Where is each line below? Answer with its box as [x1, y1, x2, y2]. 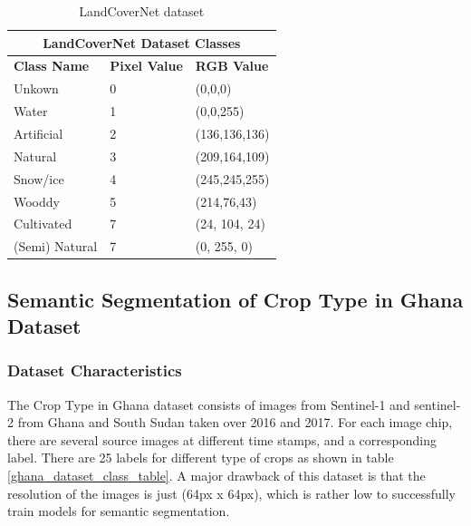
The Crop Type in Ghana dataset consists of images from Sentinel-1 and [7, 394, 410, 414]
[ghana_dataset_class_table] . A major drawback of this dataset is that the [7, 466, 426, 485]
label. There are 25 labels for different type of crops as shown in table [7, 448, 394, 467]
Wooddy [14, 191, 60, 210]
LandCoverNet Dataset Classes [43, 33, 241, 52]
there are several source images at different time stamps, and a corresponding [7, 430, 437, 449]
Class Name [14, 56, 90, 75]
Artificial [14, 123, 63, 142]
